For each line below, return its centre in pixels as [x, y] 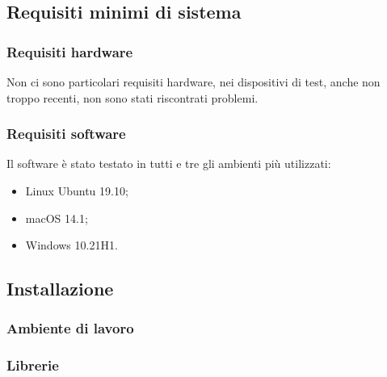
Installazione [60, 289]
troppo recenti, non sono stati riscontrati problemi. [133, 97]
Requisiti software [66, 134]
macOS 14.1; [57, 218]
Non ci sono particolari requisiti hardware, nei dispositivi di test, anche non [193, 82]
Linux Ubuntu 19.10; [77, 191]
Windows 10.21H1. [72, 245]
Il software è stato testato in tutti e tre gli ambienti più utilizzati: [169, 163]
